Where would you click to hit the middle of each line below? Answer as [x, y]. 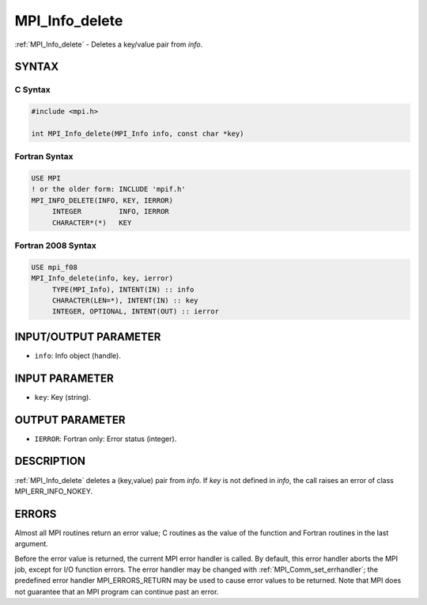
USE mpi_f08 [55, 267]
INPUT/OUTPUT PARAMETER [88, 337]
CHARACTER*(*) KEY [92, 223]
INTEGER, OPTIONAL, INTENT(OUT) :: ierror [135, 312]
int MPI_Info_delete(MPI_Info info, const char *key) [138, 133]
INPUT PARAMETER [64, 378]
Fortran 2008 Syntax [55, 245]
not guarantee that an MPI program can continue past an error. [117, 592]
